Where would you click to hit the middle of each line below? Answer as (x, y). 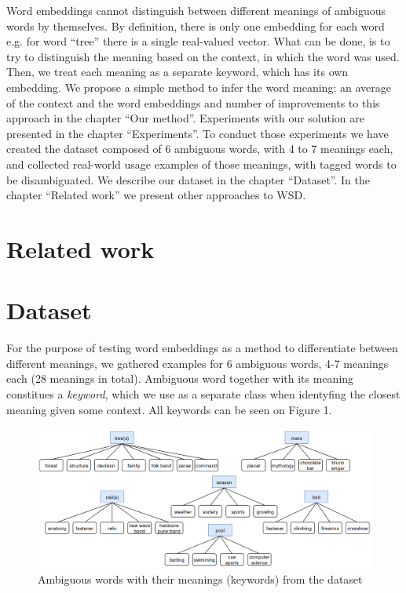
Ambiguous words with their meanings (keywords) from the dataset (200, 579)
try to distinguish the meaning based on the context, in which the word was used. (203, 56)
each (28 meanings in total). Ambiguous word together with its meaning (180, 378)
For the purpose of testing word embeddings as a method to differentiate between (202, 348)
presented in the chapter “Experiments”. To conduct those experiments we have (198, 133)
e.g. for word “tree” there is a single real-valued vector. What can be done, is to (198, 41)
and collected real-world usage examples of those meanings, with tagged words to (201, 164)
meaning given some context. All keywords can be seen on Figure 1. (169, 409)
